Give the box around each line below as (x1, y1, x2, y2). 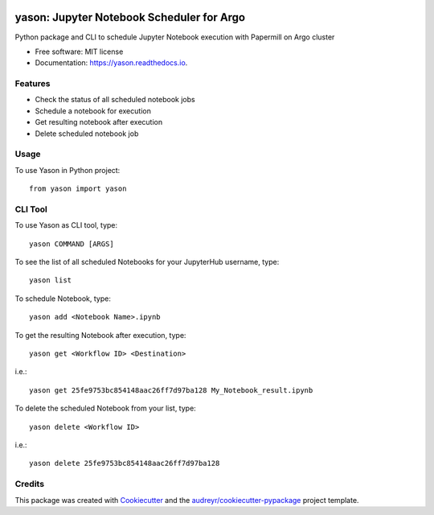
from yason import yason (29, 184, 127, 193)
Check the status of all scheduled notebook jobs (35, 95, 196, 105)
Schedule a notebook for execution (35, 105, 152, 116)
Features (14, 78, 51, 89)
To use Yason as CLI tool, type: (14, 220, 118, 230)
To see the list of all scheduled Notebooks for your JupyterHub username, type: (14, 257, 280, 267)
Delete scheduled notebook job (35, 129, 139, 138)
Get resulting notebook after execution (35, 117, 163, 127)
